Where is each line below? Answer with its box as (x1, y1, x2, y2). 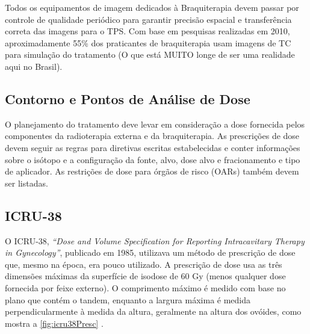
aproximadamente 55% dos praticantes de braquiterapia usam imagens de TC (5, 36, 291, 49)
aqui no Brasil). (5, 60, 63, 72)
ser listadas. (5, 176, 48, 189)
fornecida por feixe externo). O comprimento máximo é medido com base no (5, 281, 286, 294)
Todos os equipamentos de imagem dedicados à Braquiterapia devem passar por (5, 1, 299, 13)
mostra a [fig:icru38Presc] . (5, 317, 104, 329)
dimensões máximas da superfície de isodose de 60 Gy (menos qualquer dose (5, 270, 286, 282)
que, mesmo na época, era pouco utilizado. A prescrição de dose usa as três (5, 258, 282, 270)
